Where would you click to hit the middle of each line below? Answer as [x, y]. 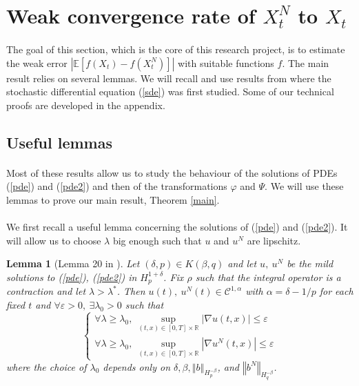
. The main [306, 62]
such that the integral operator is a [268, 277]
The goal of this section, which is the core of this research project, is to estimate [176, 49]
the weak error [37, 62]
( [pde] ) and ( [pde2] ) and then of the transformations [117, 186]
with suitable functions [226, 62]
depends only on [137, 366]
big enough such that [157, 240]
